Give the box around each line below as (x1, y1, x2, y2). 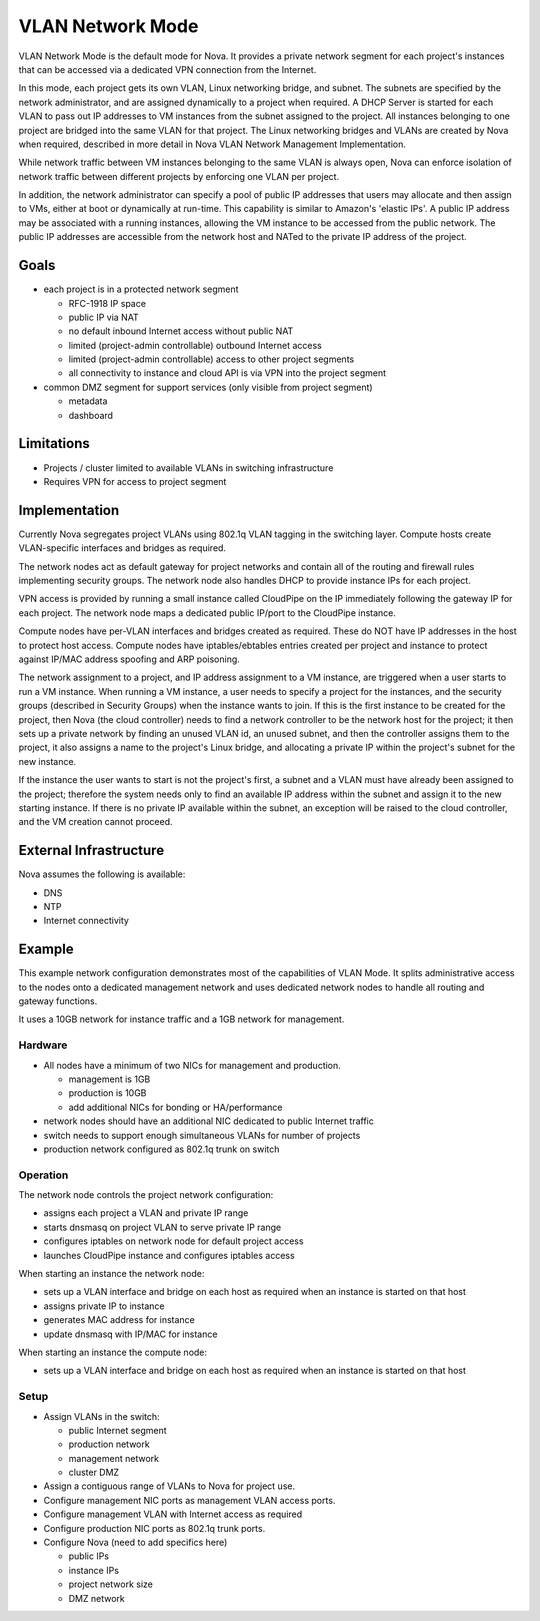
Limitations (18, 435, 90, 452)
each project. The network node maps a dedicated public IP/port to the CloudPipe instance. (18, 606, 397, 619)
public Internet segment (68, 1424, 167, 1436)
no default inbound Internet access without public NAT (68, 325, 294, 337)
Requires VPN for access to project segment (43, 475, 227, 487)
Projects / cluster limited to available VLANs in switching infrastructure (43, 461, 334, 474)
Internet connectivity (43, 915, 130, 927)
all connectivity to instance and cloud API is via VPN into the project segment (68, 367, 387, 379)
